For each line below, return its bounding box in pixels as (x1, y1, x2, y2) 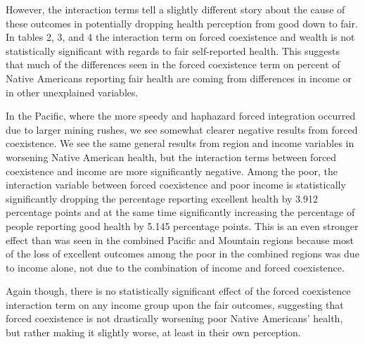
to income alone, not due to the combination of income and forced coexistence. (6, 260, 345, 274)
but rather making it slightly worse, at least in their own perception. (6, 325, 301, 340)
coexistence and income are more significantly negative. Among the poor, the (6, 163, 338, 178)
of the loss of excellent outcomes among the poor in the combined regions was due (6, 246, 359, 261)
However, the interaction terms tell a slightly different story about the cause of (6, 2, 345, 16)
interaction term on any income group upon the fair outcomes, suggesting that (6, 297, 344, 312)
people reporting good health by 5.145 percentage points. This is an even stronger (6, 218, 359, 233)
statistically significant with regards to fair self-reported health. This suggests (6, 43, 340, 58)
